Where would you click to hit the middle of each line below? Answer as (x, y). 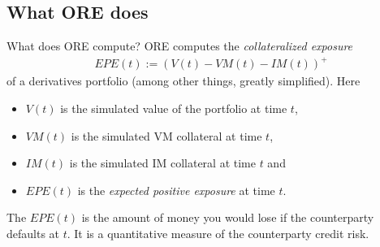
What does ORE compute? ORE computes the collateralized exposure (180, 46)
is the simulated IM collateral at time (162, 163)
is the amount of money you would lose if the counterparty (228, 217)
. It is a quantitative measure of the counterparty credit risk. (218, 233)
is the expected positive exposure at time (176, 190)
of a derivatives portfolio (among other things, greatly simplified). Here (184, 81)
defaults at (33, 233)
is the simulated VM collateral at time (166, 135)
